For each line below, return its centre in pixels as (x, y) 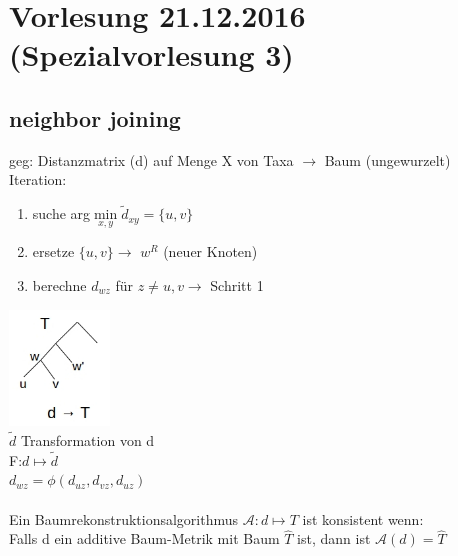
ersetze (53, 251)
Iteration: (38, 179)
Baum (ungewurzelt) (387, 159)
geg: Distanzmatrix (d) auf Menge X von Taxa (151, 159)
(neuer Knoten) (210, 251)
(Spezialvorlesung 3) (151, 54)
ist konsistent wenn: (363, 518)
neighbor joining (95, 117)
